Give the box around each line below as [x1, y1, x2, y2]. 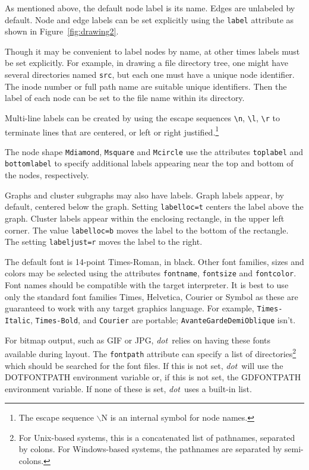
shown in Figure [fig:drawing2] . [5, 25, 119, 37]
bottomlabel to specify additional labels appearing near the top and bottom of [5, 157, 294, 169]
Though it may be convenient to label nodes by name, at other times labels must [5, 45, 300, 57]
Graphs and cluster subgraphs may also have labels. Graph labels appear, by [5, 188, 284, 201]
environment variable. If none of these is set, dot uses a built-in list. [5, 382, 252, 395]
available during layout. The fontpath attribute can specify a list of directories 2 [5, 346, 297, 359]
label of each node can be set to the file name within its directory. [5, 92, 245, 104]
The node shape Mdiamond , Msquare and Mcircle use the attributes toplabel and [5, 145, 304, 157]
